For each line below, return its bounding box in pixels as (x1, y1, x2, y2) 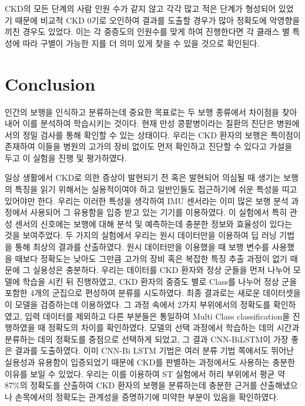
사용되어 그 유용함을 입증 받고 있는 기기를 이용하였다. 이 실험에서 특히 (30, 206, 287, 218)
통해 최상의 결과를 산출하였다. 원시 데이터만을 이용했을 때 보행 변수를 (15, 241, 269, 253)
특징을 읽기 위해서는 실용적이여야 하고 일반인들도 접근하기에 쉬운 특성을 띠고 (15, 183, 297, 195)
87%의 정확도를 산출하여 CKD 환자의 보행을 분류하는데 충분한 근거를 (5, 379, 257, 391)
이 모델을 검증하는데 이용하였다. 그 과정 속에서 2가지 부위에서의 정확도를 (5, 298, 271, 310)
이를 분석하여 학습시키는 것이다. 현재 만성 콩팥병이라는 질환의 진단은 (22, 117, 274, 129)
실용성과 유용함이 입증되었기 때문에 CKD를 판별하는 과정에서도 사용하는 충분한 (5, 355, 296, 368)
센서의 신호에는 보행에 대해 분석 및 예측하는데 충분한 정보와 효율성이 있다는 (15, 217, 293, 229)
